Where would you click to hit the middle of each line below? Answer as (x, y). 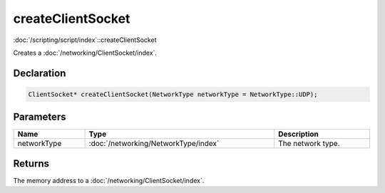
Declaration (40, 73)
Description (298, 134)
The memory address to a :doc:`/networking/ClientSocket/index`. (109, 180)
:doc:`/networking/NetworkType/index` (154, 144)
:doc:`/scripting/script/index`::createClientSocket (85, 40)
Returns (31, 163)
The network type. (309, 144)
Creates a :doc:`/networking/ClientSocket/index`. (85, 53)
